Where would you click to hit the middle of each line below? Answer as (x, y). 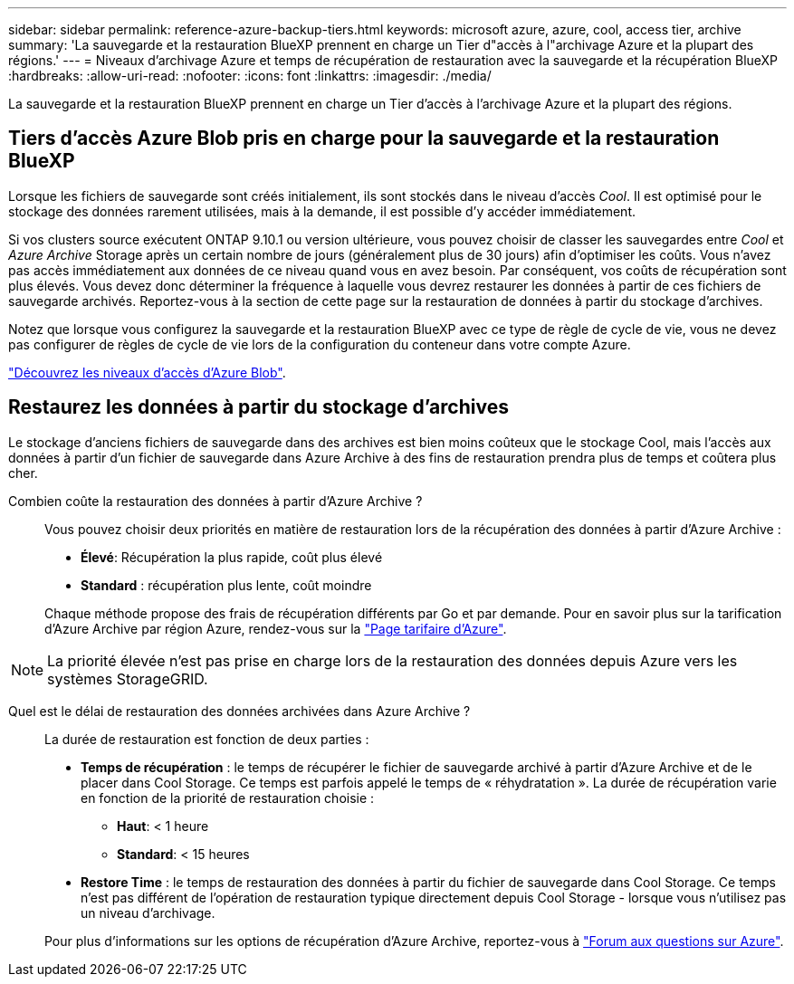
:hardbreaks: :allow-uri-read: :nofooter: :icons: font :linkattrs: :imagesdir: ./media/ (250, 76)
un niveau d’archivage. (148, 912)
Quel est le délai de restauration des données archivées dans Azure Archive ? (239, 711)
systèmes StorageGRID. (128, 678)
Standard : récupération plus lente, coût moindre (226, 585)
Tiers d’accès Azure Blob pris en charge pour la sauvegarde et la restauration (364, 139)
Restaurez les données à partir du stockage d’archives (258, 407)
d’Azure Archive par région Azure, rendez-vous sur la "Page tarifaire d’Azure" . (276, 628)
